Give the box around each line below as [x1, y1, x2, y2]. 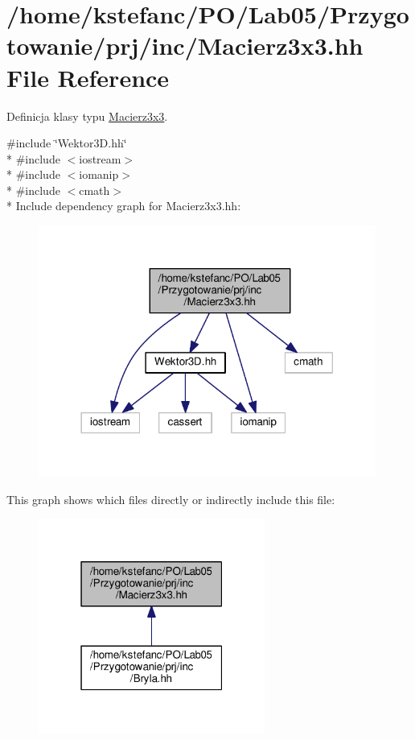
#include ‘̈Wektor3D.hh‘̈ [6, 134, 127, 151]
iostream [79, 150, 121, 167]
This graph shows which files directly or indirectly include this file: [6, 490, 335, 507]
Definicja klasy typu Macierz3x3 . [6, 107, 168, 124]
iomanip [79, 166, 119, 183]
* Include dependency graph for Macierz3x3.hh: [6, 197, 241, 214]
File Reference [6, 60, 170, 93]
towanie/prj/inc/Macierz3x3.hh [6, 29, 364, 62]
